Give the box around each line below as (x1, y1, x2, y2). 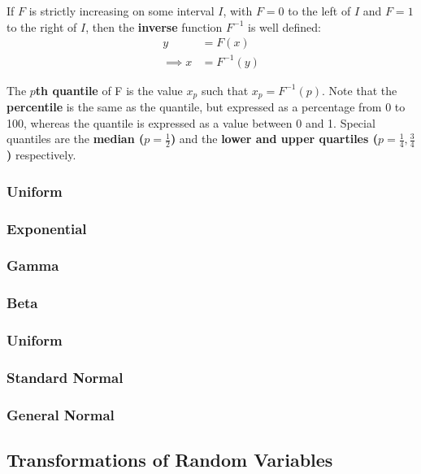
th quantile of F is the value (35, 81, 183, 98)
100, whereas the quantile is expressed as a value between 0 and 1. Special (7, 114, 375, 131)
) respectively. (7, 146, 76, 163)
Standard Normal (7, 367, 124, 387)
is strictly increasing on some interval (28, 2, 215, 19)
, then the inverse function (85, 18, 223, 35)
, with (223, 2, 253, 19)
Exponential (7, 218, 87, 238)
